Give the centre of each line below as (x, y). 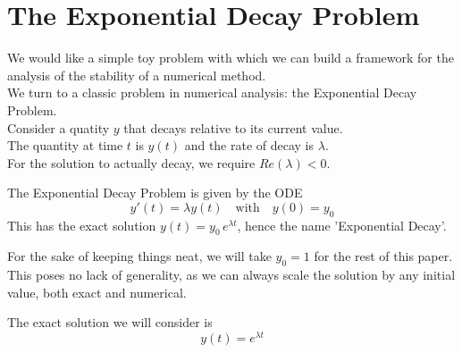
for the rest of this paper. (383, 256)
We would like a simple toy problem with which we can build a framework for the (231, 58)
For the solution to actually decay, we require (131, 162)
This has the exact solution (82, 225)
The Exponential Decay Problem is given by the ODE (155, 193)
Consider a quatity (59, 127)
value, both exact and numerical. (97, 292)
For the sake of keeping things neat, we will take (139, 256)
